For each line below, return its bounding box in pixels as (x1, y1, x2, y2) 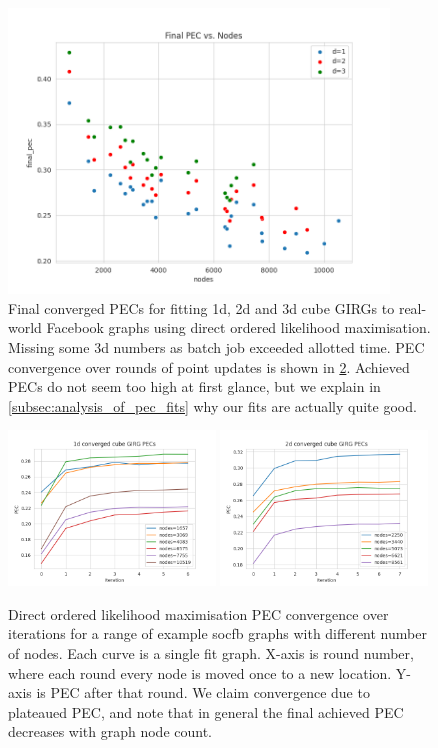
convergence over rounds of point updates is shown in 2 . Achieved (8, 356, 410, 377)
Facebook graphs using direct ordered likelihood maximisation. (46, 317, 431, 338)
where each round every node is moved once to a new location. (8, 662, 392, 683)
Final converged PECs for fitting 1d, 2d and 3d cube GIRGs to (8, 297, 395, 318)
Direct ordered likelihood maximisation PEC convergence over (8, 603, 389, 624)
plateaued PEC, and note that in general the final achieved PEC (8, 701, 404, 722)
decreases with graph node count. (8, 721, 213, 742)
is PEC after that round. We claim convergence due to (36, 682, 370, 703)
